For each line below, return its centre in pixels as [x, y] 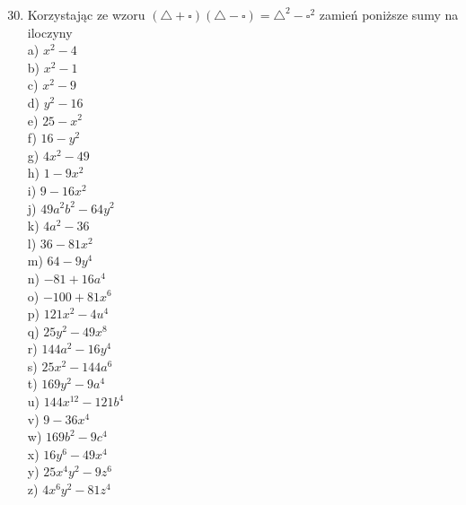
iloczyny [50, 32]
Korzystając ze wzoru [86, 14]
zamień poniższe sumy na [389, 14]
